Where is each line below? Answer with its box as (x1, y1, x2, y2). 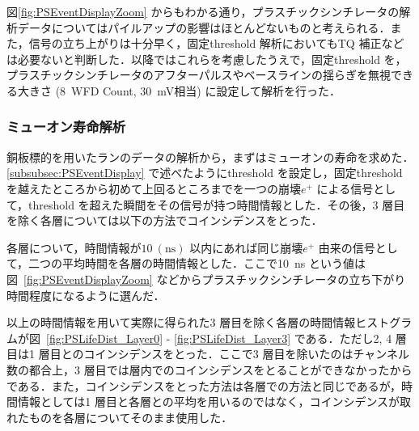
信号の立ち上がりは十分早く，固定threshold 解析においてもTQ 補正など (28, 35, 404, 52)
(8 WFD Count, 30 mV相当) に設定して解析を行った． (55, 82, 341, 99)
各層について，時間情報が (6, 239, 142, 256)
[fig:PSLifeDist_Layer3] (174, 329, 291, 346)
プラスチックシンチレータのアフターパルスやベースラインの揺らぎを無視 (6, 66, 391, 83)
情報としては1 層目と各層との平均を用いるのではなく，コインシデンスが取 (17, 393, 412, 410)
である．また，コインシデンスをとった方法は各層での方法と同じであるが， (6, 377, 401, 394)
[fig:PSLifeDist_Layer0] (46, 329, 163, 346)
